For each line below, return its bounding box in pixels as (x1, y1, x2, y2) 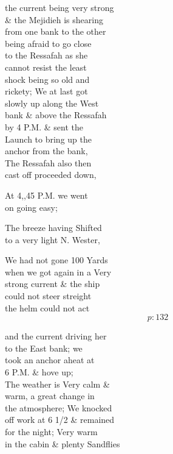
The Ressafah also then (5, 156, 92, 169)
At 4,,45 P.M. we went (5, 188, 88, 201)
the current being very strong (5, 1, 114, 13)
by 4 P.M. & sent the (5, 120, 83, 133)
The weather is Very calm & (5, 377, 110, 390)
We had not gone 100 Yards (5, 254, 108, 266)
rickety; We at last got (5, 85, 88, 98)
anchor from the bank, (5, 144, 88, 157)
